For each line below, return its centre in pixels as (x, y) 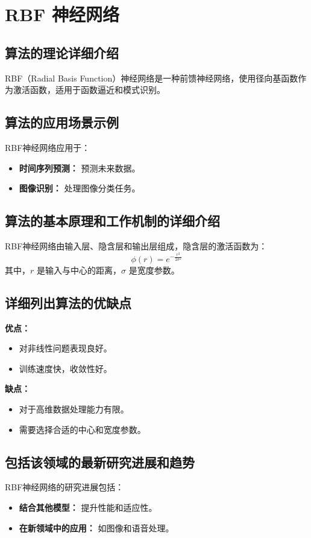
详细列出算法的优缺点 (68, 302)
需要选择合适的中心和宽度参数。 (82, 429)
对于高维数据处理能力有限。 (74, 409)
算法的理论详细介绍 (62, 52)
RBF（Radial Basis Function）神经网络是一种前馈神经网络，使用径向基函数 (152, 78)
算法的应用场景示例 (62, 122)
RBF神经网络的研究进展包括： (64, 487)
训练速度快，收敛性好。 (65, 368)
